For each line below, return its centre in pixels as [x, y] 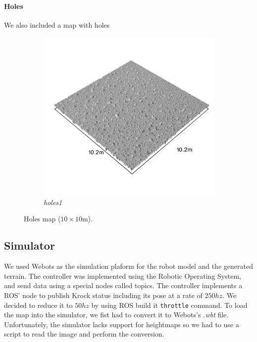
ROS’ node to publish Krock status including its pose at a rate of [103, 295]
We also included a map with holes [57, 24]
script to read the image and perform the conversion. [84, 334]
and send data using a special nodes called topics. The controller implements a [123, 285]
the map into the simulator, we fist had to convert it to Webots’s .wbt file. [116, 315]
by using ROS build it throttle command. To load [169, 305]
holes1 [53, 202]
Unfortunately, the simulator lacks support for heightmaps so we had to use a [122, 324]
